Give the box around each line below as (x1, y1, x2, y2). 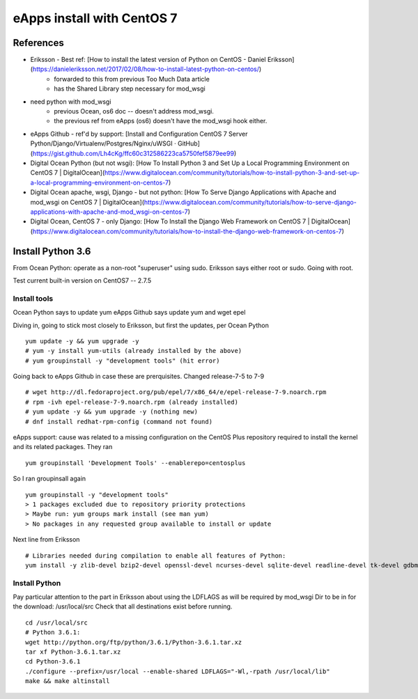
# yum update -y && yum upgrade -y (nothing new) (25, 408, 199, 416)
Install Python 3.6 (13, 245, 91, 257)
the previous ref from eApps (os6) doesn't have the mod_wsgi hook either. (54, 117, 268, 125)
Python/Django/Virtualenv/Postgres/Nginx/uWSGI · (30, 139, 177, 148)
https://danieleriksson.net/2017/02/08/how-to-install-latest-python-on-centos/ (32, 65, 259, 73)
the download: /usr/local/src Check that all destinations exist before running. (13, 602, 233, 611)
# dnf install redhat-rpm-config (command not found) (25, 418, 212, 425)
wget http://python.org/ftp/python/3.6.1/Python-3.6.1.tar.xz (25, 638, 242, 646)
